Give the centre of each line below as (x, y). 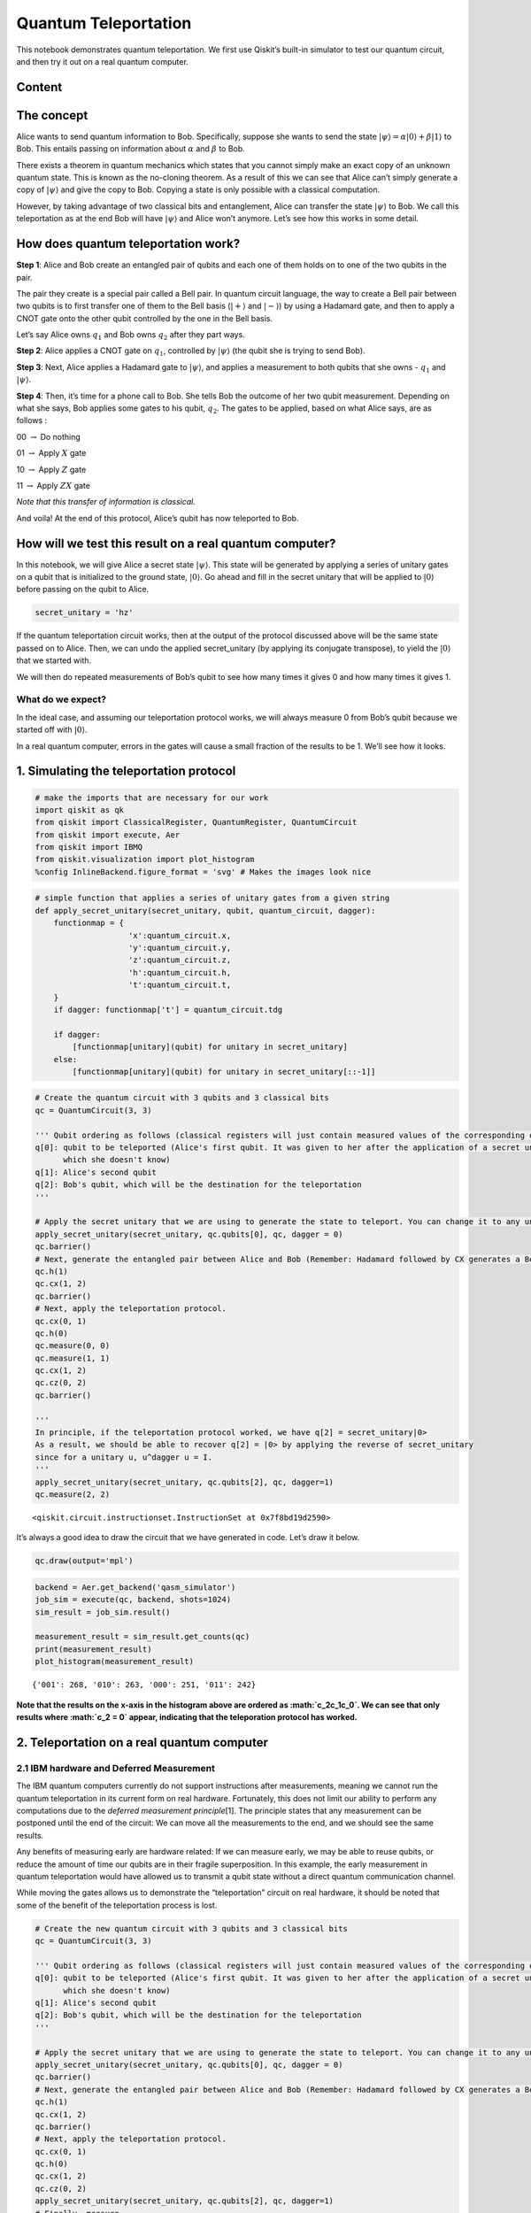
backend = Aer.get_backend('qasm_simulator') (135, 1587)
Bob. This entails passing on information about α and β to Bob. (131, 149)
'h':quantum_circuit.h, (180, 972)
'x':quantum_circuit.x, (180, 935)
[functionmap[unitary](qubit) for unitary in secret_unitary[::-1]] (224, 1072)
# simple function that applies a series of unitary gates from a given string (212, 898)
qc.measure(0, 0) (73, 1346)
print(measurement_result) (93, 1649)
